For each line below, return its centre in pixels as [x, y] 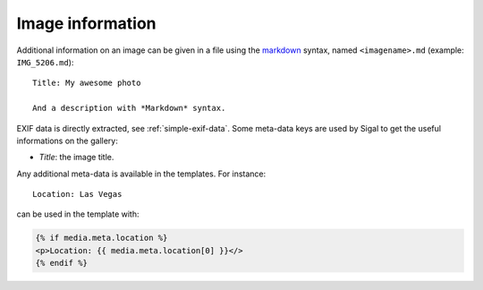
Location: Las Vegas [77, 194]
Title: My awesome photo [87, 83]
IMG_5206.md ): [45, 62]
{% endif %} [62, 263]
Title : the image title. [76, 158]
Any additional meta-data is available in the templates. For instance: [141, 174]
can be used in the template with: [78, 214]
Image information [86, 23]
